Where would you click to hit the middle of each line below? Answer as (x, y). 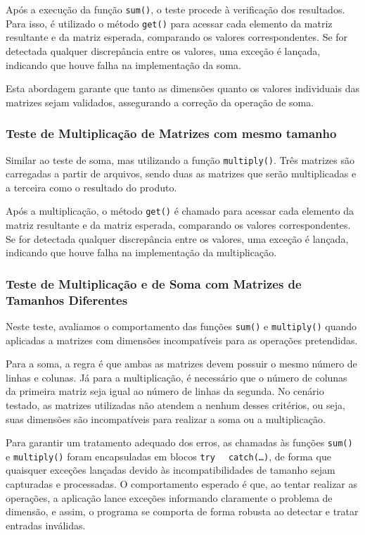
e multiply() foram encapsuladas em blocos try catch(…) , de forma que (168, 456)
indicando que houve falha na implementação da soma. (123, 64)
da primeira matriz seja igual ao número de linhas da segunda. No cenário (165, 391)
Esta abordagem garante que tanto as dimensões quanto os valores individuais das (182, 88)
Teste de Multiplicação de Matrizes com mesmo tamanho (171, 133)
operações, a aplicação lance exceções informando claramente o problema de (169, 497)
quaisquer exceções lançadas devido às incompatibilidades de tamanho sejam (171, 470)
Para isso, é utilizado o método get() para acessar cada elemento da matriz (169, 23)
